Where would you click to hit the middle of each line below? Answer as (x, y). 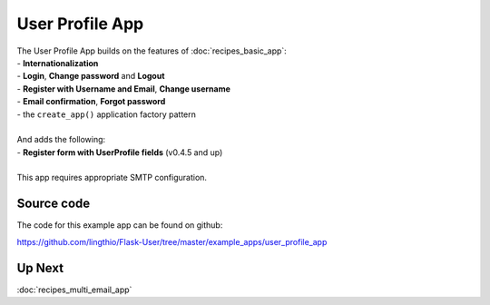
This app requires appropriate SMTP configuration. (112, 178)
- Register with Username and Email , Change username (124, 89)
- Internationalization (58, 63)
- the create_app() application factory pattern (107, 114)
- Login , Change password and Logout (91, 76)
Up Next (40, 268)
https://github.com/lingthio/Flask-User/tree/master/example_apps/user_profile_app (172, 241)
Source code (54, 204)
